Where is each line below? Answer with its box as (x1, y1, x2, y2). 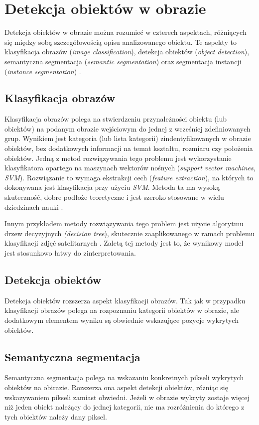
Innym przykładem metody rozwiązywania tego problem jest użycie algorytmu (4, 218, 244, 229)
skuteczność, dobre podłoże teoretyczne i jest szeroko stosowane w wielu (4, 192, 224, 202)
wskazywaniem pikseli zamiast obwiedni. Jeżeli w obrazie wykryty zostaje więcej (4, 392, 250, 402)
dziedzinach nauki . (4, 201, 63, 212)
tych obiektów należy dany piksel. (4, 411, 107, 422)
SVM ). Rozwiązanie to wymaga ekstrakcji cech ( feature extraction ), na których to (4, 172, 254, 182)
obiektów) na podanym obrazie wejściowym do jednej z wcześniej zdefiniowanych (4, 123, 251, 134)
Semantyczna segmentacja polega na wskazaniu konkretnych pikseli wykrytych (4, 372, 244, 383)
